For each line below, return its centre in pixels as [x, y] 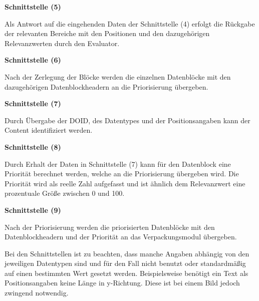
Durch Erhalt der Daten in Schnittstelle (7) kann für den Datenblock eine [118, 164]
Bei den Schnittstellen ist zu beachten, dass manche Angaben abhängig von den [127, 253]
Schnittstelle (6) [33, 60]
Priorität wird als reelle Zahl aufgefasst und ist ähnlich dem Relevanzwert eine [125, 183]
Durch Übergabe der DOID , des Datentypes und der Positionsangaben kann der [127, 120]
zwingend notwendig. [37, 293]
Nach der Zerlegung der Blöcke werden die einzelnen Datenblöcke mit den [118, 76]
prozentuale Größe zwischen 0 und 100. [65, 193]
